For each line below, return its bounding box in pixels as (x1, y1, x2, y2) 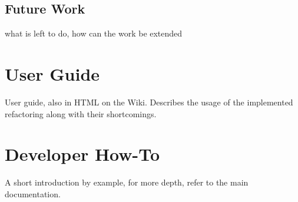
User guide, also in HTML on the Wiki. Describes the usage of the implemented (5, 95, 293, 108)
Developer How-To (5, 142, 160, 166)
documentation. (5, 187, 61, 200)
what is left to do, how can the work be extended (5, 27, 183, 39)
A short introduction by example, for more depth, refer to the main (5, 176, 249, 188)
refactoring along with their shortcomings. (5, 107, 157, 120)
